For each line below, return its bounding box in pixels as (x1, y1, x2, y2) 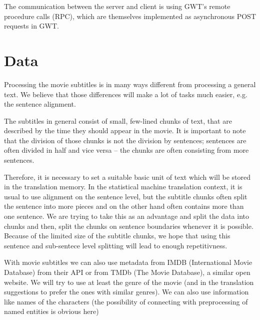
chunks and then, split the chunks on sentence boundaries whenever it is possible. (4, 220, 253, 231)
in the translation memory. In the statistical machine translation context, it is (4, 181, 242, 192)
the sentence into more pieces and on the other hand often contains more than (4, 201, 244, 211)
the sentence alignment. (4, 99, 76, 109)
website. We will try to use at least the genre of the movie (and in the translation (4, 276, 254, 287)
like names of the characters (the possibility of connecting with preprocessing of (4, 296, 248, 306)
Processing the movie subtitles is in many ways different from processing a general (4, 79, 256, 89)
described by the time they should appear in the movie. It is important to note (4, 125, 246, 136)
